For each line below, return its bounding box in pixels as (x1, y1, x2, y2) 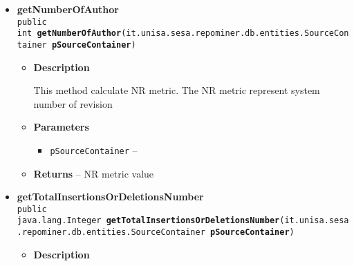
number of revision (33, 96, 113, 111)
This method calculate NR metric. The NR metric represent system (33, 83, 320, 97)
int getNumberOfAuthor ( (17, 28, 127, 39)
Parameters (33, 120, 89, 134)
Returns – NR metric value (33, 166, 154, 180)
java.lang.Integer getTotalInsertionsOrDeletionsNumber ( (17, 216, 285, 226)
